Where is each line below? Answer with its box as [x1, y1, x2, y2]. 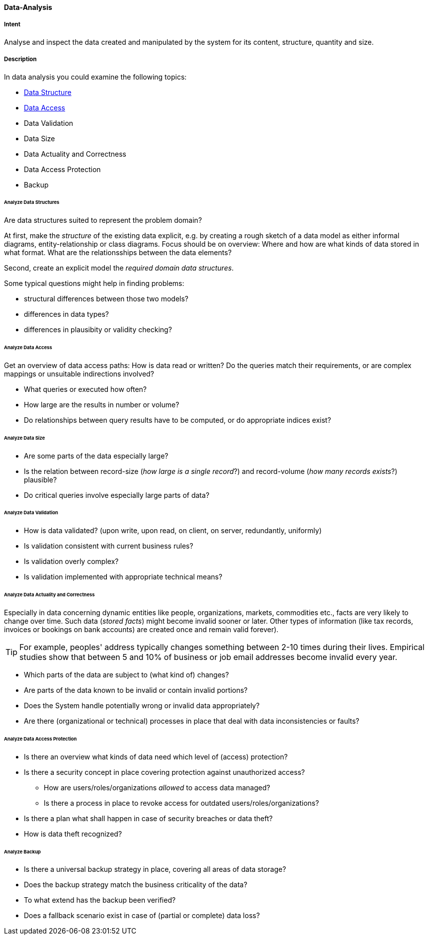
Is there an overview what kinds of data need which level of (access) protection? [24, 752, 288, 761]
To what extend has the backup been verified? [24, 896, 176, 905]
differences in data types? [24, 310, 109, 319]
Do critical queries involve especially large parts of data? [24, 490, 210, 499]
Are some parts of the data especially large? [24, 451, 169, 460]
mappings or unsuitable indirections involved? [4, 369, 154, 378]
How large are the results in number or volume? [24, 400, 179, 409]
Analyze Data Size [4, 435, 45, 441]
